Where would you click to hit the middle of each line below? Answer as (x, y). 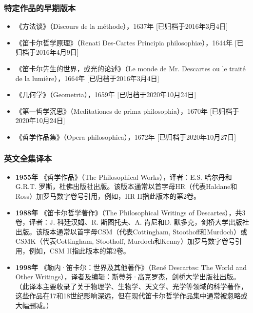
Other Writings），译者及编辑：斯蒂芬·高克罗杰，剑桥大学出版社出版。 (128, 277)
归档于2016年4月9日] (47, 52)
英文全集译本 (28, 158)
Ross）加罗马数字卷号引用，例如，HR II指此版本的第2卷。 (108, 196)
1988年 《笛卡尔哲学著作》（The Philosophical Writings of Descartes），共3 (130, 212)
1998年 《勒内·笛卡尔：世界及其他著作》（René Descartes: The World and (131, 267)
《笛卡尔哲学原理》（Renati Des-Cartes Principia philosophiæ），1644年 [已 (129, 42)
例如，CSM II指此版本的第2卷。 (79, 250)
